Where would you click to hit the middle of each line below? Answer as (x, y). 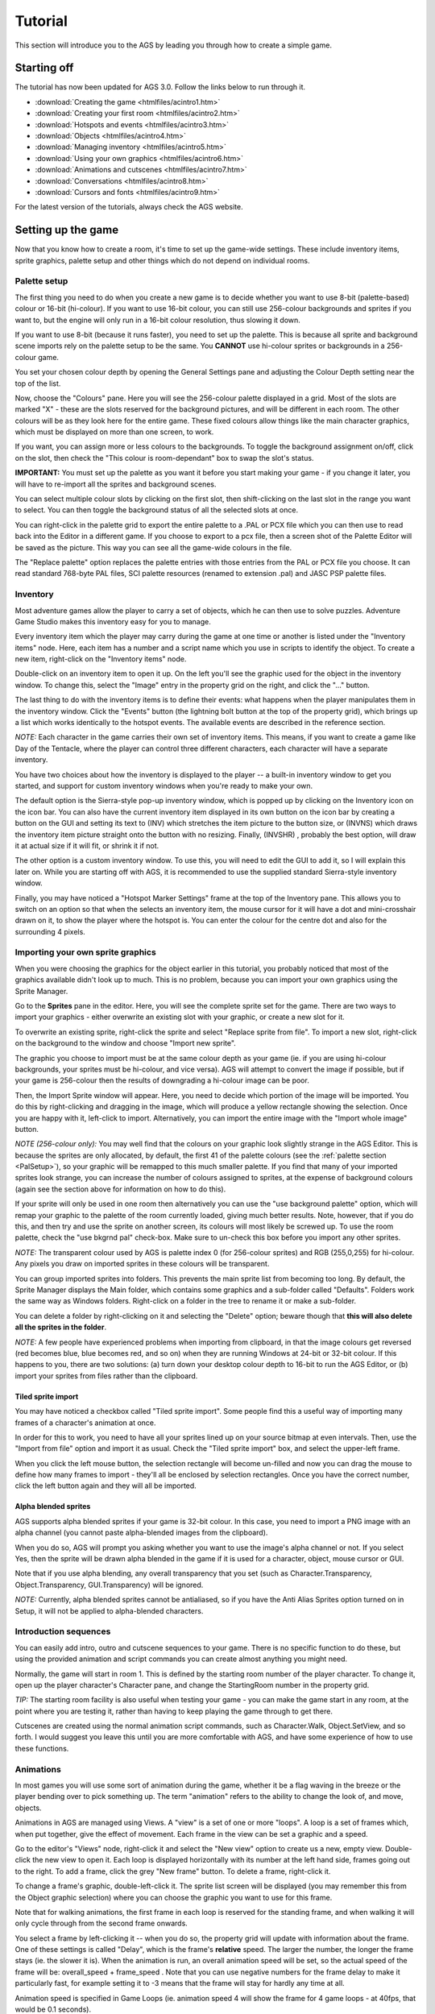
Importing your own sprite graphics (85, 952)
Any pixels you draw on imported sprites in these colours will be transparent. (142, 1264)
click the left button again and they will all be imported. (106, 1486)
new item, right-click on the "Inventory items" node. (101, 659)
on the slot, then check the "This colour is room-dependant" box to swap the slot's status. (164, 458)
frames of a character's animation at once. (85, 1423)
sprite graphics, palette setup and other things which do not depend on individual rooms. (162, 260)
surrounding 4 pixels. (50, 931)
